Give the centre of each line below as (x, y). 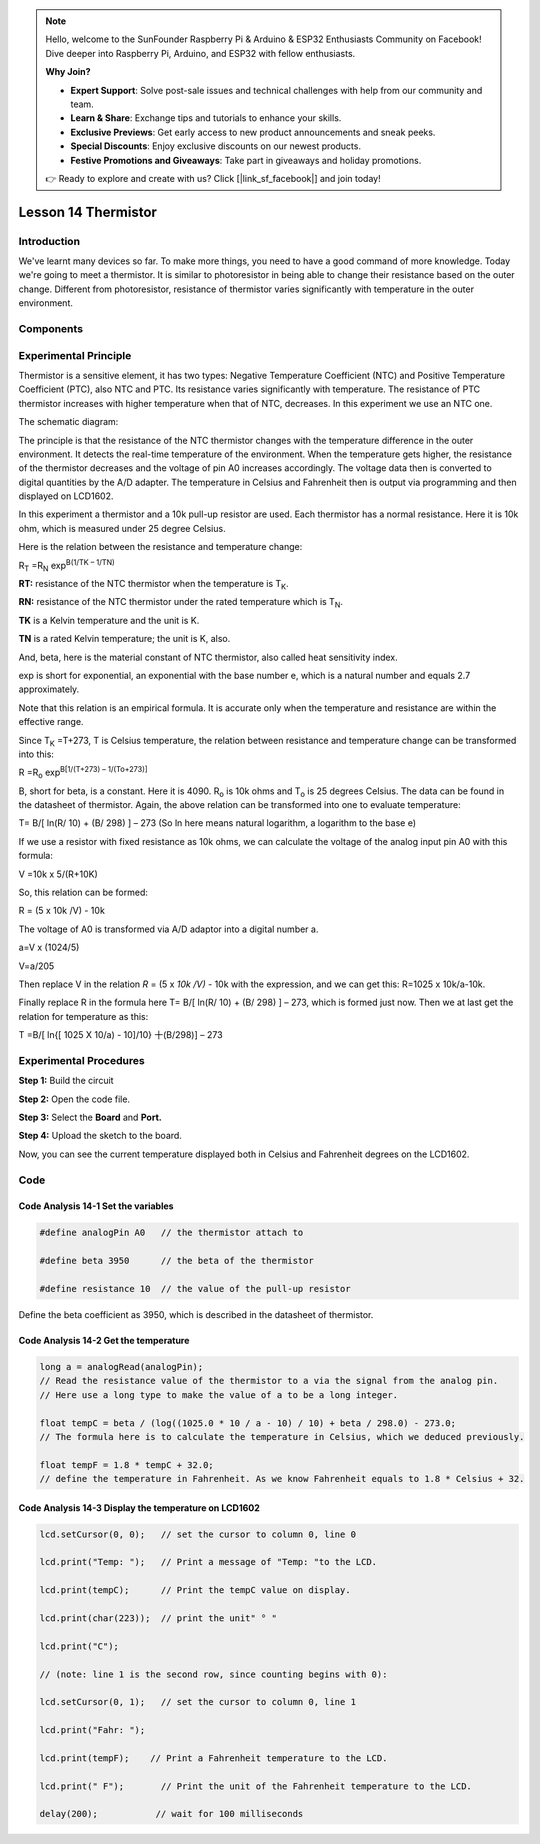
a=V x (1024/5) (49, 947)
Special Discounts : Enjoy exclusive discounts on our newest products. (216, 146)
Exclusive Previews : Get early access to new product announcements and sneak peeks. (253, 132)
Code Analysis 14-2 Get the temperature (104, 1340)
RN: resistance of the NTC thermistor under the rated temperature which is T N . (181, 603)
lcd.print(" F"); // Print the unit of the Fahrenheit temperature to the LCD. (255, 1786)
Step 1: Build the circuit (66, 1081)
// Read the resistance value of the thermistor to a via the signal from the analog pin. (269, 1381)
